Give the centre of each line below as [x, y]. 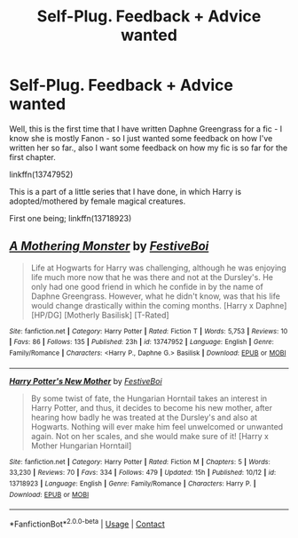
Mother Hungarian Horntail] [81, 446]
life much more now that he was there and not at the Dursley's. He [152, 277]
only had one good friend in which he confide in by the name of [147, 286]
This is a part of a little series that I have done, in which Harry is [125, 191]
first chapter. [32, 157]
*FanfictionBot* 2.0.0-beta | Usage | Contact [87, 523]
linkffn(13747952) [41, 174]
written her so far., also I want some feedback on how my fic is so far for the [149, 148]
